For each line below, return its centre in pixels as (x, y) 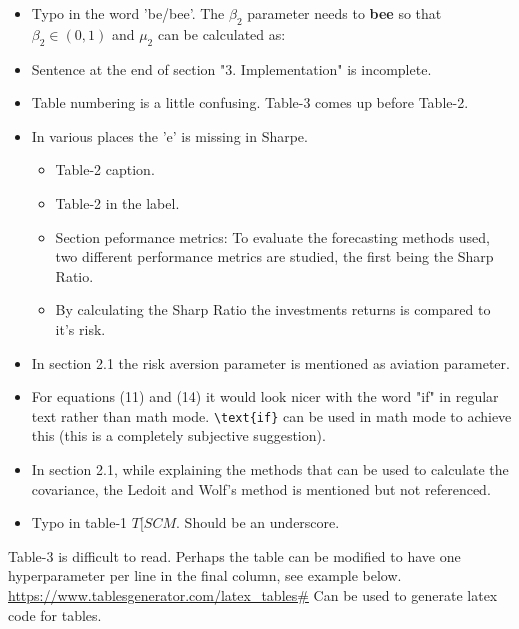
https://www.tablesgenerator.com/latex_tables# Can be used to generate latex (253, 594)
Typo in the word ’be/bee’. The (128, 13)
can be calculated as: (221, 33)
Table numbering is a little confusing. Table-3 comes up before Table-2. (250, 102)
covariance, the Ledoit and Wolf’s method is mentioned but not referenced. (261, 488)
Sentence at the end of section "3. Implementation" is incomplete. (231, 68)
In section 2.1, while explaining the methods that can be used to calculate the (270, 468)
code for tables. (55, 614)
